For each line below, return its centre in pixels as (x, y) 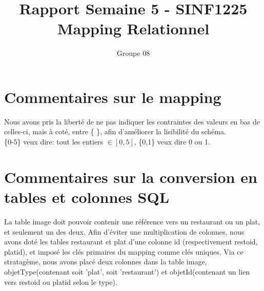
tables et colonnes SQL (87, 197)
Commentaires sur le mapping (113, 97)
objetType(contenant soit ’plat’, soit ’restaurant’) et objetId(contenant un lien (127, 271)
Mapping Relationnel (133, 28)
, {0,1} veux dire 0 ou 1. (172, 142)
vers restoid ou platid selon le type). (61, 282)
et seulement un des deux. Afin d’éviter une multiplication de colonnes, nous (124, 231)
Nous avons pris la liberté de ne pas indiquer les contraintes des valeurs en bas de (132, 121)
